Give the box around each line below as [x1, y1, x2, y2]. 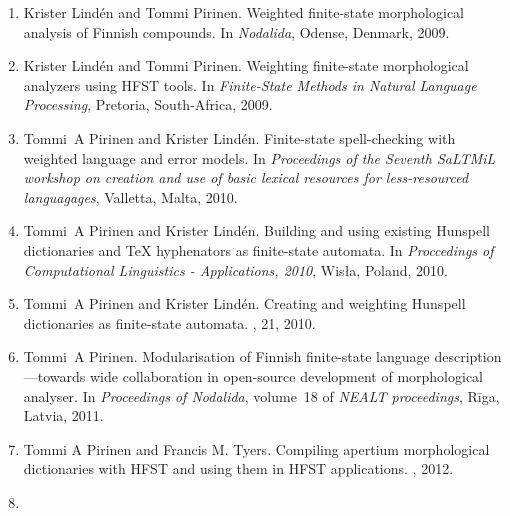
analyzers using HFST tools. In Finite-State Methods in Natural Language [23, 74, 477, 95]
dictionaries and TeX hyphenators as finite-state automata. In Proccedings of [23, 239, 494, 260]
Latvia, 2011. [23, 405, 104, 426]
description [434, 346, 502, 367]
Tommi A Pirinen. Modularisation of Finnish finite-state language [23, 346, 430, 367]
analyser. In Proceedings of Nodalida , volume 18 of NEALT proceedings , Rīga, [23, 385, 500, 406]
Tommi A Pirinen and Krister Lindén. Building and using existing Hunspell [23, 220, 490, 241]
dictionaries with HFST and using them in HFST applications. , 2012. [23, 458, 454, 479]
